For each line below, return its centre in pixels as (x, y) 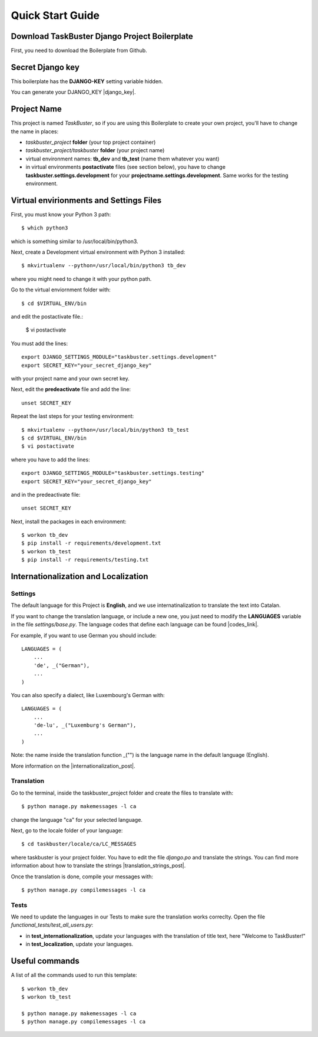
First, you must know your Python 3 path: (61, 214)
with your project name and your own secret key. (70, 378)
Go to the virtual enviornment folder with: (61, 290)
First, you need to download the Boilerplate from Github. (79, 51)
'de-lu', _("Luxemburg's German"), (85, 725)
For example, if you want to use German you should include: (84, 635)
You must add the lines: (39, 343)
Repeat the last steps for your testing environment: (72, 416)
